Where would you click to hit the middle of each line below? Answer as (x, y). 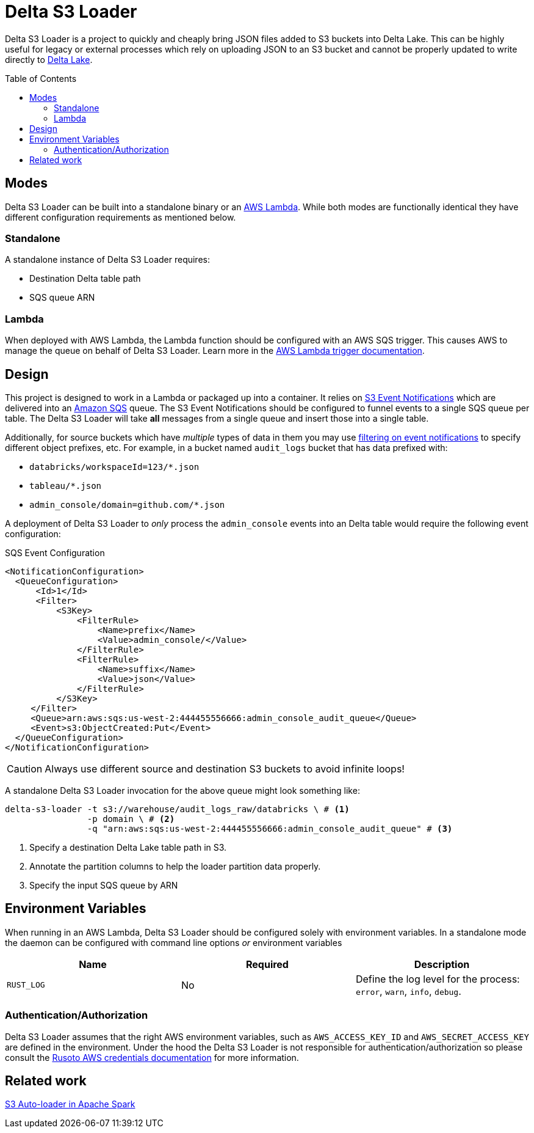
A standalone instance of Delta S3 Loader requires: (107, 260)
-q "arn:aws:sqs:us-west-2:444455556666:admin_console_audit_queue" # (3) (270, 828)
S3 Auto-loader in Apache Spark (70, 1104)
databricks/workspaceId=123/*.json (114, 467)
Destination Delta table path (85, 279)
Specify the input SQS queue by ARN (104, 885)
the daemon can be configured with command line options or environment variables (174, 942)
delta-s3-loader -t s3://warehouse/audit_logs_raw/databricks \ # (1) (177, 809)
